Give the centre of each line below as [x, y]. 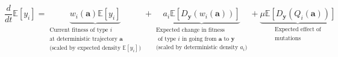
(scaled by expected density [85, 48]
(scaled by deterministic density [197, 47]
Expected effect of [298, 30]
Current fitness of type [79, 30]
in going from [199, 39]
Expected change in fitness [190, 30]
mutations [288, 38]
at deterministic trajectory [83, 39]
